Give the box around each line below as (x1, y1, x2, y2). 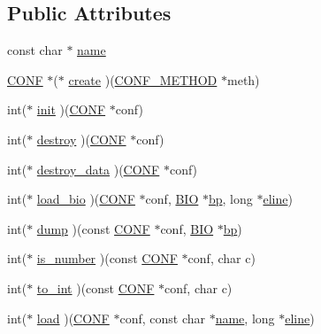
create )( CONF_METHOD (68, 70, 218, 89)
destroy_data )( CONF (36, 159, 160, 178)
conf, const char (119, 308, 205, 327)
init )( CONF (36, 100, 106, 119)
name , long (215, 308, 275, 327)
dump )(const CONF (36, 219, 150, 237)
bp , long (208, 190, 253, 208)
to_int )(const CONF (36, 278, 155, 297)
